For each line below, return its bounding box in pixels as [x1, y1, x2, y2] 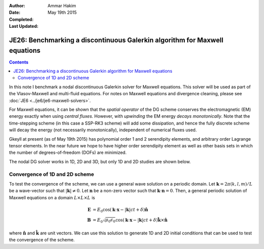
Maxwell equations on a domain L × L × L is [9, 194, 95, 200]
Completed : [9, 16, 34, 22]
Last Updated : [9, 23, 39, 29]
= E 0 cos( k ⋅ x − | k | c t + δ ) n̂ [92, 207, 149, 213]
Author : [9, 3, 25, 8]
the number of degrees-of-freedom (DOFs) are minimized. [9, 149, 127, 156]
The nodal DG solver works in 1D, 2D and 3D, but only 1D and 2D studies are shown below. [9, 159, 191, 165]
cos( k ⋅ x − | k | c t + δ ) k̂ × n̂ [115, 217, 168, 223]
